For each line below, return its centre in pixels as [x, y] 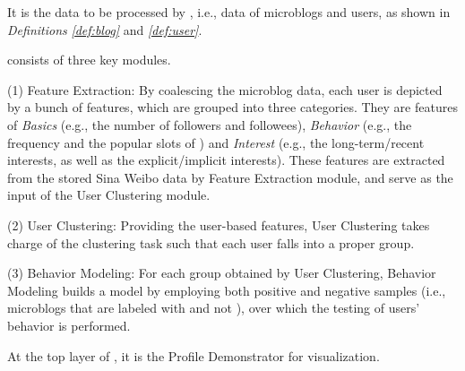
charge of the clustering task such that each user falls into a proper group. [211, 242]
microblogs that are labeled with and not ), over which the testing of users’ [214, 308]
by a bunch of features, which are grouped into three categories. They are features [232, 107]
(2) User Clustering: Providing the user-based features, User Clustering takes [219, 224]
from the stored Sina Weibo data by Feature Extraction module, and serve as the [230, 177]
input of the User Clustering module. [109, 195]
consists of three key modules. [89, 60]
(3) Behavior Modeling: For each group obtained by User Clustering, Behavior [222, 273]
